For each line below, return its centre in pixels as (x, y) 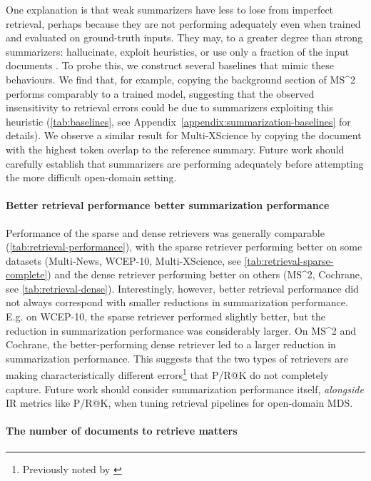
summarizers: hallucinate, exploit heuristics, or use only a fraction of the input (178, 51)
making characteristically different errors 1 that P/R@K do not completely (167, 374)
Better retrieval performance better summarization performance (168, 205)
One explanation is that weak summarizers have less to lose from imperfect (170, 9)
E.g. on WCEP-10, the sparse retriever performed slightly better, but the (166, 317)
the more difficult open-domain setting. (91, 177)
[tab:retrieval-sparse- (289, 260)
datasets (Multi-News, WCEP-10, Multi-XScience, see (123, 260)
